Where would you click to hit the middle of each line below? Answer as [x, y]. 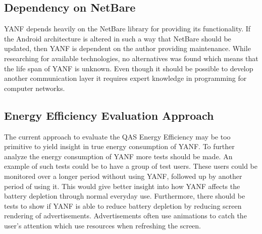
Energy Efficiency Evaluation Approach [109, 115]
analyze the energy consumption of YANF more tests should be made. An [118, 156]
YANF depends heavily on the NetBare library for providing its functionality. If [127, 29]
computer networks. [35, 88]
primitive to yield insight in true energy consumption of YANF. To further [119, 146]
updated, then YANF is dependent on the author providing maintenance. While [127, 48]
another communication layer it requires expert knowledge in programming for [125, 78]
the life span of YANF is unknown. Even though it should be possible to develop [129, 68]
